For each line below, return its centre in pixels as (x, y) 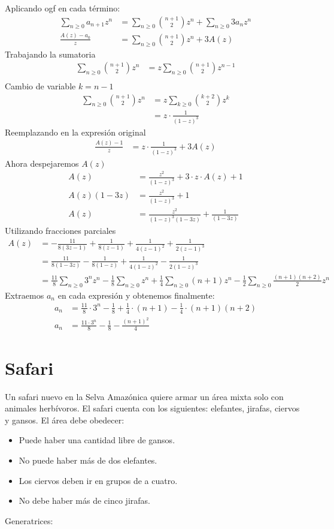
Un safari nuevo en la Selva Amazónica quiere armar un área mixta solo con (144, 396)
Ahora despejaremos (42, 163)
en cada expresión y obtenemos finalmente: (136, 295)
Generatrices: (29, 520)
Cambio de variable (40, 86)
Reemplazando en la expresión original (75, 132)
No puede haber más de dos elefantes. (88, 460)
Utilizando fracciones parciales (60, 231)
